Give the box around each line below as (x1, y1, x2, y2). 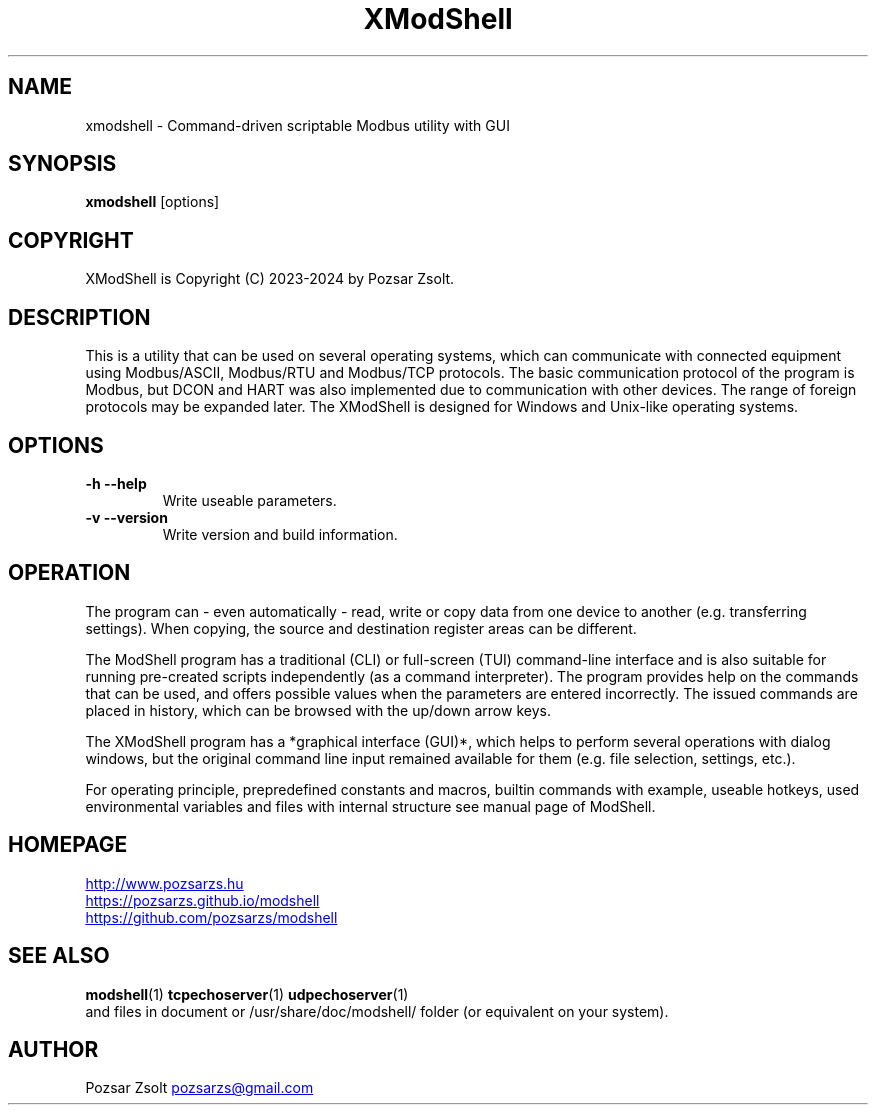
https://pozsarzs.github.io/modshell (85, 891, 320, 909)
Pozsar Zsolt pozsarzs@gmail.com (85, 1079, 314, 1097)
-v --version (85, 508, 168, 526)
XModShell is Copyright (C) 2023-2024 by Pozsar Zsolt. (85, 270, 455, 288)
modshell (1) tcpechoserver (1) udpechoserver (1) (85, 985, 409, 1003)
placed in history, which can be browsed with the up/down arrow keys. (85, 701, 551, 719)
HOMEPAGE (8, 832, 128, 858)
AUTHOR (8, 1036, 99, 1062)
